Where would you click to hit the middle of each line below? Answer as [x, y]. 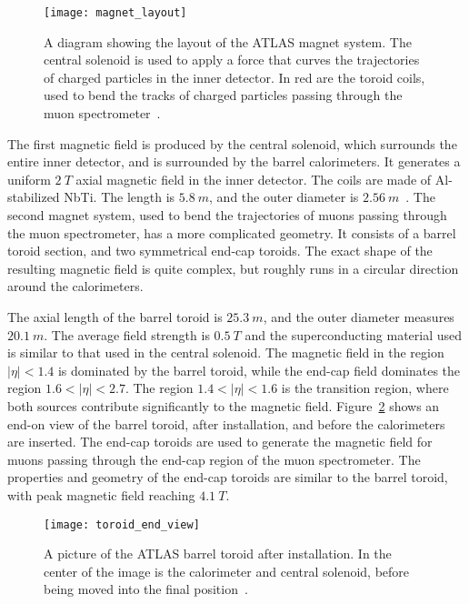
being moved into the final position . [146, 589]
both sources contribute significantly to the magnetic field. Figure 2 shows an [224, 405]
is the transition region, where [365, 388]
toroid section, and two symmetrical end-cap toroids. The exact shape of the [220, 251]
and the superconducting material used [354, 334]
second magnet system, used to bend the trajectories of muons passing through [227, 215]
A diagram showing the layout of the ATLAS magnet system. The [228, 41]
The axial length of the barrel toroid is [115, 316]
